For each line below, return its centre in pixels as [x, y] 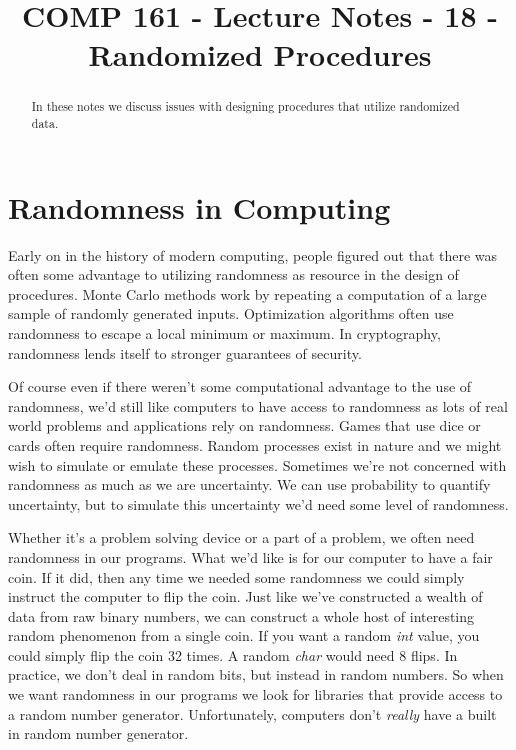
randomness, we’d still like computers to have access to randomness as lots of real [258, 405]
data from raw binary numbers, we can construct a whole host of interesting [241, 615]
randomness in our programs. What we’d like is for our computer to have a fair [250, 556]
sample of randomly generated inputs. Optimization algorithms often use [231, 313]
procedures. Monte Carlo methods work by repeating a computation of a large [247, 293]
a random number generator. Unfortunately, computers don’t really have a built [252, 713]
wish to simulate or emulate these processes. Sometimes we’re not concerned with [257, 464]
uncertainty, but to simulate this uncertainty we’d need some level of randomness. [258, 503]
